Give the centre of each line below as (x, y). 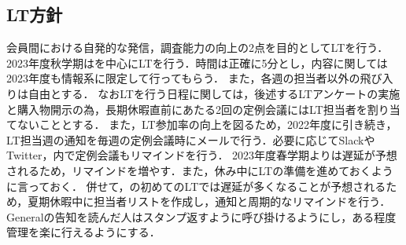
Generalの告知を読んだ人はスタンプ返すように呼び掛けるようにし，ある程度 (201, 216)
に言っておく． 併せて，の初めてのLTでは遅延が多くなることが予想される (196, 186)
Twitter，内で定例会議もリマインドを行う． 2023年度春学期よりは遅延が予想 (202, 155)
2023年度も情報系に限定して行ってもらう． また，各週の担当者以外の (183, 78)
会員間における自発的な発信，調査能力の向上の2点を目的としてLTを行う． (197, 48)
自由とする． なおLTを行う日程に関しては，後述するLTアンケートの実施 (214, 93)
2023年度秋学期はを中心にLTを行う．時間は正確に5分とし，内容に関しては (197, 62)
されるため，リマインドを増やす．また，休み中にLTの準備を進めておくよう (200, 170)
